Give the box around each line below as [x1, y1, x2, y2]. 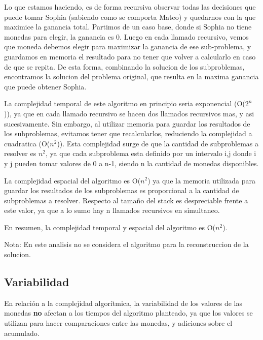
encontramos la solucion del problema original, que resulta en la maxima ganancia [4, 71, 259, 82]
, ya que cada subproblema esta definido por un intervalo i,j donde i [45, 148, 256, 159]
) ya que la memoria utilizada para [147, 175, 255, 186]
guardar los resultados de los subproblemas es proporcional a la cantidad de [4, 185, 239, 196]
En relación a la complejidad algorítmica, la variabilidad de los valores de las [4, 297, 242, 308]
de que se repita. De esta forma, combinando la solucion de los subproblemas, [4, 61, 245, 72]
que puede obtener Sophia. [4, 81, 87, 91]
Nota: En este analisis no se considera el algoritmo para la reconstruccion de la [4, 239, 249, 250]
